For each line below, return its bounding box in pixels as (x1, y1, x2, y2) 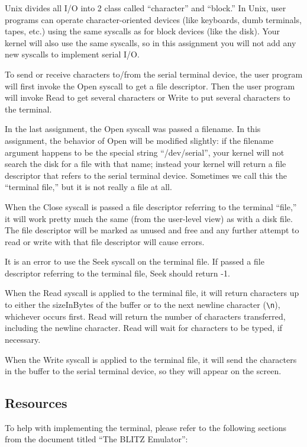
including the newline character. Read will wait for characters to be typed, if (5, 321, 283, 334)
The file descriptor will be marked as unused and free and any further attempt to (5, 224, 299, 236)
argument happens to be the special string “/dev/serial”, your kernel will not (5, 146, 285, 158)
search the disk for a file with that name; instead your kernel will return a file (5, 157, 286, 170)
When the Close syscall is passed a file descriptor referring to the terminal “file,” (5, 200, 297, 213)
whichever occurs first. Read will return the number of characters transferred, (5, 310, 286, 322)
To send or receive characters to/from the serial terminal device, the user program (5, 67, 303, 80)
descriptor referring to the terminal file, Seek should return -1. (5, 266, 230, 279)
